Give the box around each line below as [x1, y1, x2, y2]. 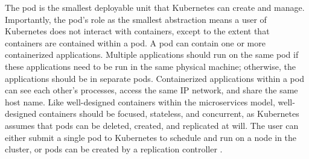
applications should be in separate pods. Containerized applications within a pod [5, 72, 304, 84]
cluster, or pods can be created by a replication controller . [5, 143, 223, 155]
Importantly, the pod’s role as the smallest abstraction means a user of [5, 13, 267, 25]
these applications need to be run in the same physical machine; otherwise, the [5, 60, 296, 72]
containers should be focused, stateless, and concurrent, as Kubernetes [39, 107, 299, 120]
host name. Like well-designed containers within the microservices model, [5, 95, 275, 108]
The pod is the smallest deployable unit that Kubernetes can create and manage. [5, 1, 305, 13]
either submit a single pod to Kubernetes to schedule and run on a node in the [5, 131, 297, 143]
